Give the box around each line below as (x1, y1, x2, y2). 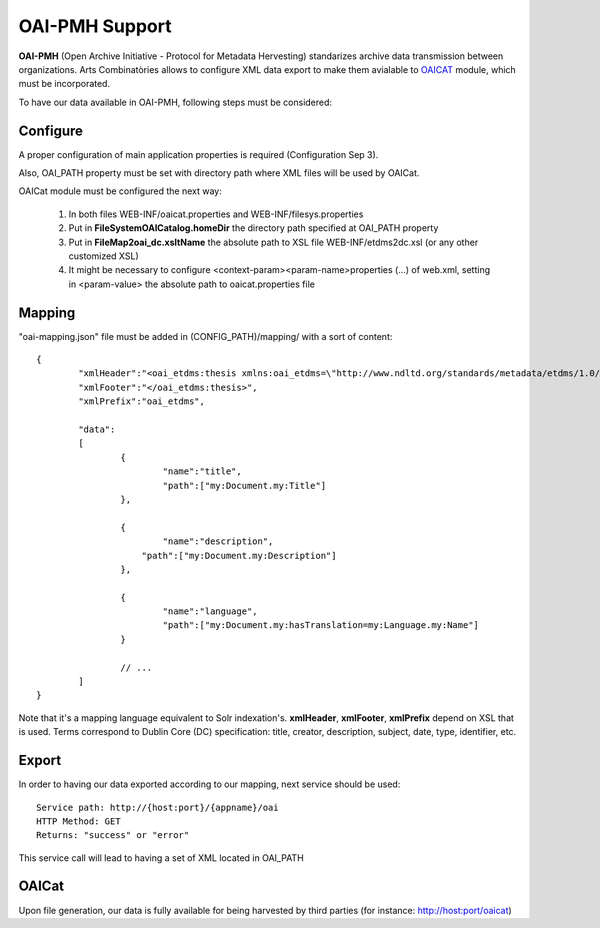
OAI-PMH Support (18, 15, 172, 37)
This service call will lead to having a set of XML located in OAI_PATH (18, 851, 304, 864)
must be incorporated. (18, 78, 110, 90)
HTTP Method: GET (36, 815, 121, 827)
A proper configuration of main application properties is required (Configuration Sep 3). (18, 148, 379, 160)
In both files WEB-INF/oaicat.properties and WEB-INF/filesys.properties (68, 208, 364, 220)
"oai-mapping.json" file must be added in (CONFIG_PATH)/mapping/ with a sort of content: (18, 330, 393, 342)
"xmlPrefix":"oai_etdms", (78, 396, 205, 407)
